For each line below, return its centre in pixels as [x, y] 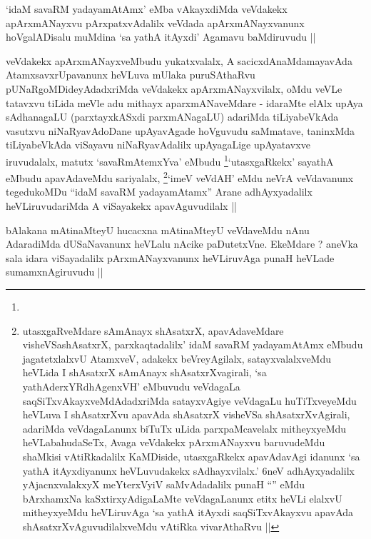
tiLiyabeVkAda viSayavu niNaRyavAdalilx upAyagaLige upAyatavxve [158, 145]
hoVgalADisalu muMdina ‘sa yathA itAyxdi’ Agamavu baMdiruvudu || [161, 37]
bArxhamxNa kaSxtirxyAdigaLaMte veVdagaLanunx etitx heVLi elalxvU [182, 498]
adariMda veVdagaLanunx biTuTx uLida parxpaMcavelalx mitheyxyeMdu [184, 428]
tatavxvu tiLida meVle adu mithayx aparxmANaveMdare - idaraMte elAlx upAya [184, 102]
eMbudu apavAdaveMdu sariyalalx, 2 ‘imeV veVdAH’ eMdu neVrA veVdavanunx [180, 177]
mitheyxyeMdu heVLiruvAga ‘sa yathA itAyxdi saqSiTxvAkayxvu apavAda [188, 512]
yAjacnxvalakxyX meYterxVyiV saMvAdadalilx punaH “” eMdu [164, 484]
